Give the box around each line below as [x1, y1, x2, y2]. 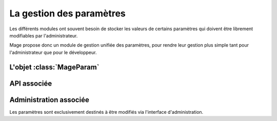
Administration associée [9, 95, 89, 104]
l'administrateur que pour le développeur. [9, 49, 97, 55]
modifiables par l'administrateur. [9, 32, 78, 38]
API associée [9, 79, 52, 88]
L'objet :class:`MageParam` [9, 63, 100, 71]
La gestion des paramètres [9, 8, 126, 19]
